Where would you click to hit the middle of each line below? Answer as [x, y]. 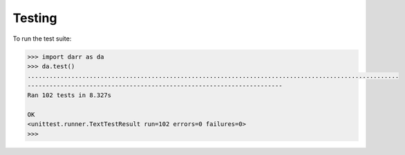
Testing [35, 18]
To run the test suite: [42, 39]
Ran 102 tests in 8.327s [69, 95]
